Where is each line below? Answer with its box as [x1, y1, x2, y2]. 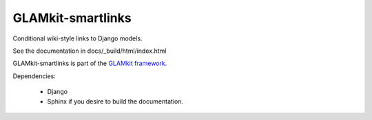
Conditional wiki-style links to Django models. [12, 34, 143, 43]
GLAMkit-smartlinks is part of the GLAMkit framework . [12, 59, 167, 68]
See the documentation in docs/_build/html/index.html [12, 47, 167, 55]
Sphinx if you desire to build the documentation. [47, 97, 184, 106]
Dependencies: [12, 72, 56, 80]
